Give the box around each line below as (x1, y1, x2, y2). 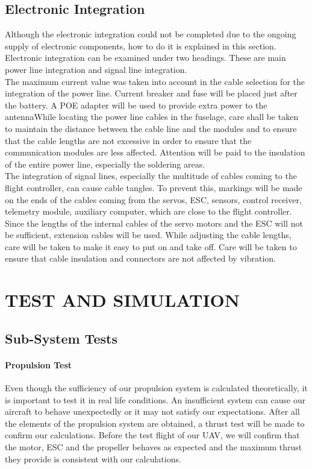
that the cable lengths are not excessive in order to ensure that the (5, 134, 252, 146)
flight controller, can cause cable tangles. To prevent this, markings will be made (5, 181, 302, 194)
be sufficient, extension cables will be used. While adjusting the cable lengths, (5, 228, 292, 241)
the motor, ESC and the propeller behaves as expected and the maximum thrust (5, 441, 302, 453)
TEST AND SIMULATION (5, 288, 240, 312)
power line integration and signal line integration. (5, 63, 187, 75)
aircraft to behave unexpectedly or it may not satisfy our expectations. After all (5, 405, 300, 418)
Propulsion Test (5, 358, 72, 371)
